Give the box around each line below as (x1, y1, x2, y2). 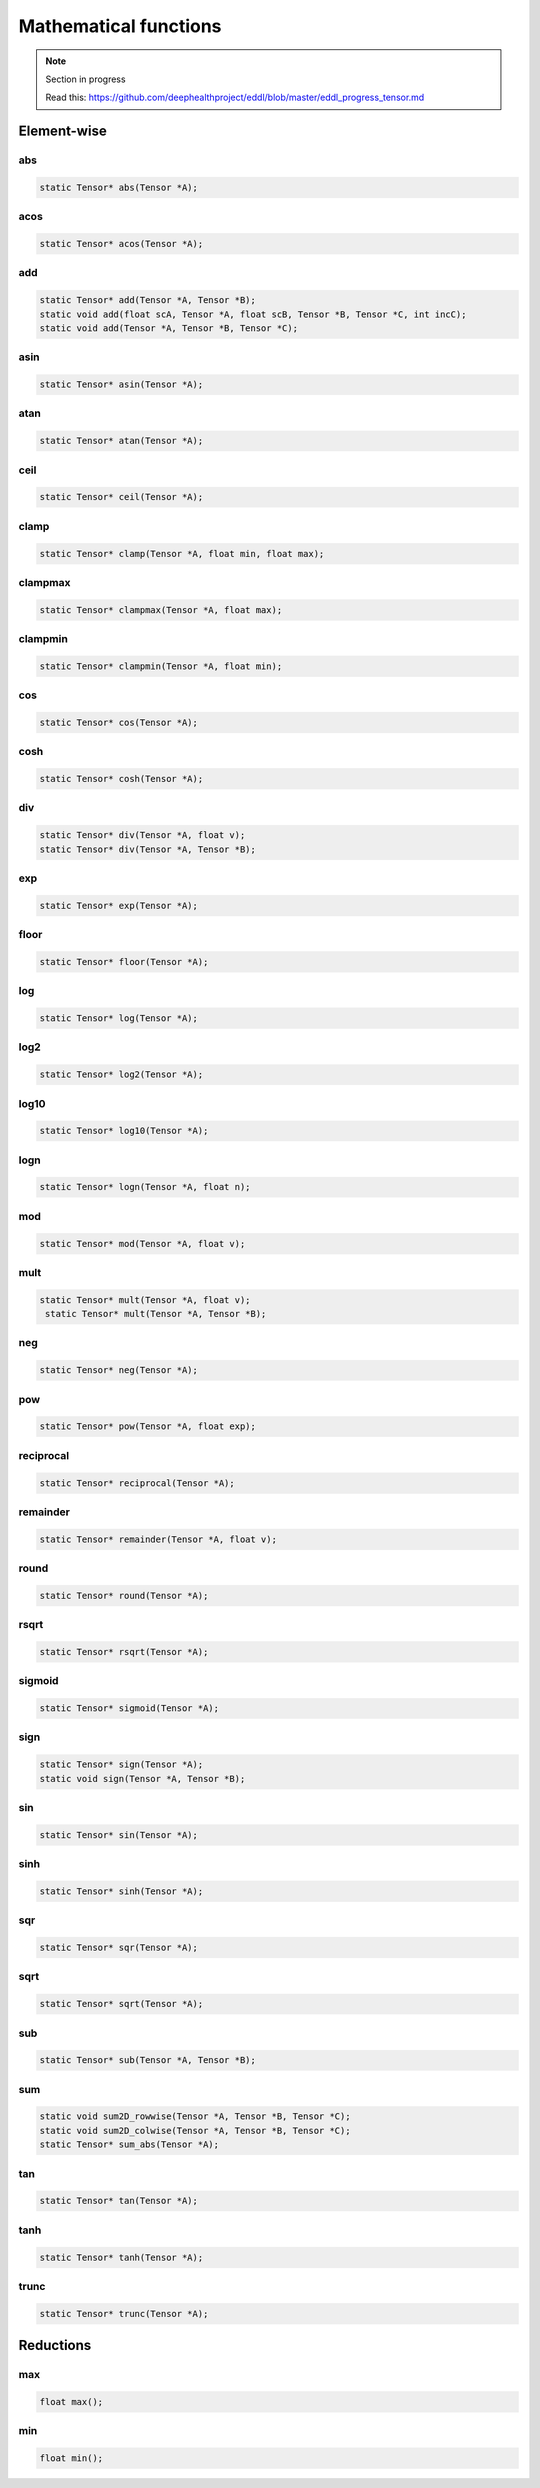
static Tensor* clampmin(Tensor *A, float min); (39, 660, 283, 672)
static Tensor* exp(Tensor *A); (39, 900, 199, 911)
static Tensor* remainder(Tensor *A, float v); (39, 1533, 277, 1545)
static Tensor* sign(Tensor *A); (39, 1759, 204, 1770)
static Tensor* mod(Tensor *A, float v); (39, 1238, 246, 1249)
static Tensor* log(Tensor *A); (39, 1013, 199, 1024)
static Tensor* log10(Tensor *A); (39, 1125, 209, 1137)
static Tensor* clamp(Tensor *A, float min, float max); (39, 548, 325, 559)
